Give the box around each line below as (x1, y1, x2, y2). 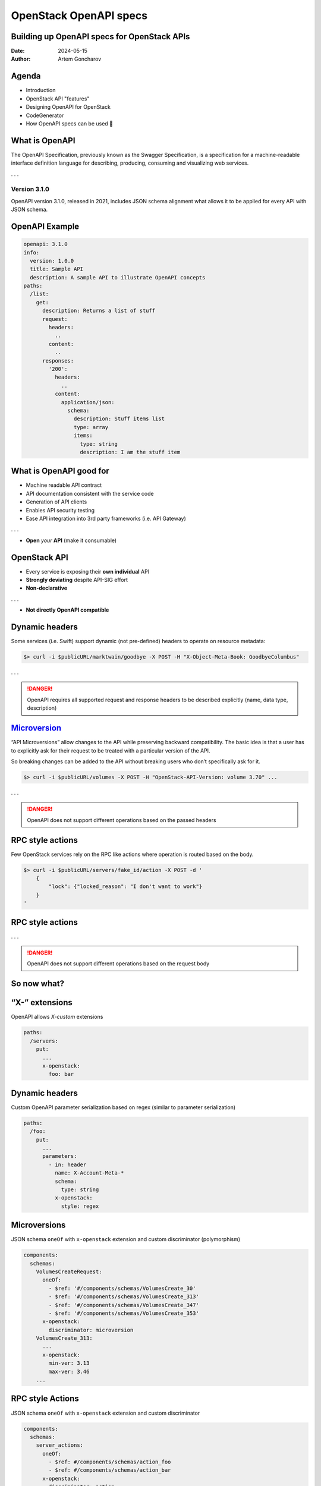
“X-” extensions (11, 997, 73, 1008)
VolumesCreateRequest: (36, 1268, 102, 1275)
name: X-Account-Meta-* (54, 1170, 124, 1176)
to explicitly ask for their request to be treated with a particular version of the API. (11, 747, 210, 754)
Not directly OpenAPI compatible (26, 606, 109, 613)
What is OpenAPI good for (11, 466, 109, 476)
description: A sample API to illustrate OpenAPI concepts (30, 274, 206, 281)
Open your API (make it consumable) (26, 537, 117, 544)
